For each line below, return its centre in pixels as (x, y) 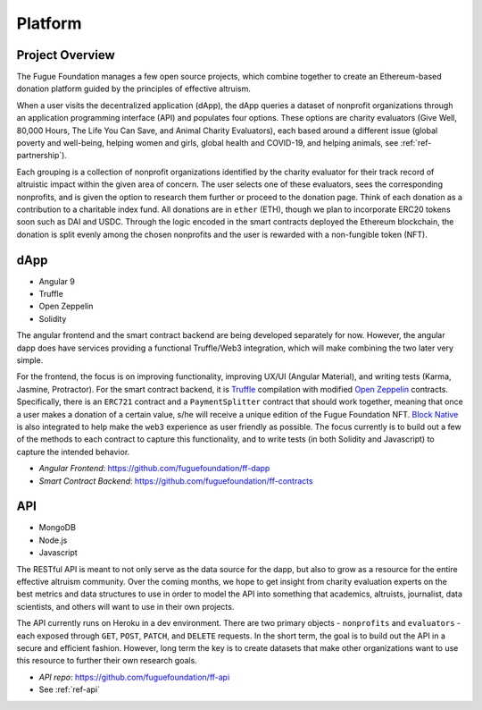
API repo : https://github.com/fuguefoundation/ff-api (134, 677)
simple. (30, 360)
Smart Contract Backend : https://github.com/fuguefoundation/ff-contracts (176, 481)
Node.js (53, 540)
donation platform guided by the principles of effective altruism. (134, 89)
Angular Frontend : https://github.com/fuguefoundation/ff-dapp (154, 469)
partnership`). (42, 156)
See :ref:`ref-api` (69, 689)
